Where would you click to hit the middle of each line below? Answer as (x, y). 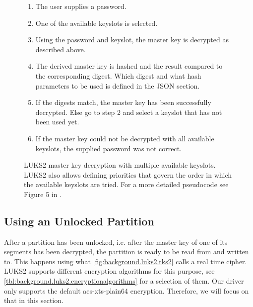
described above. (61, 49)
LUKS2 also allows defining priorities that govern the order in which (128, 174)
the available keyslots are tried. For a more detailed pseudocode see (126, 184)
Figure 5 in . (43, 194)
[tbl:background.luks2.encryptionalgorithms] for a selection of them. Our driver (124, 281)
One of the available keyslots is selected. (96, 23)
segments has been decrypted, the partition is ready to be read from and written (126, 252)
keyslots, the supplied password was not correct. (108, 148)
